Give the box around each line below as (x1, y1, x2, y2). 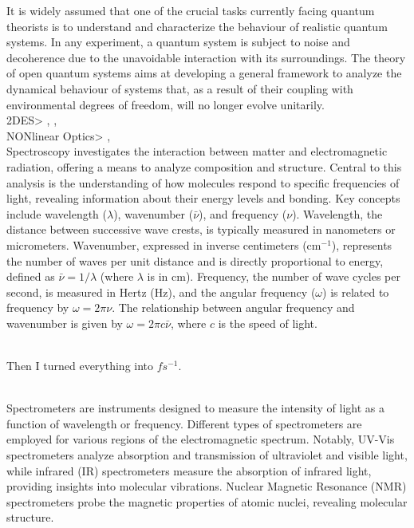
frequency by (6, 299, 69, 316)
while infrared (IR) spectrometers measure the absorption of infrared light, (6, 462, 372, 479)
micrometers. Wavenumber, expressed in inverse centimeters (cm (6, 236, 321, 253)
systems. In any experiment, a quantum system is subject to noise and (6, 33, 350, 50)
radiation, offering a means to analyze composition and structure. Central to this (6, 158, 402, 175)
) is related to (322, 283, 389, 300)
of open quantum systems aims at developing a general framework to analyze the (6, 65, 402, 81)
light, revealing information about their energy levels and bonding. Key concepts (6, 190, 400, 207)
